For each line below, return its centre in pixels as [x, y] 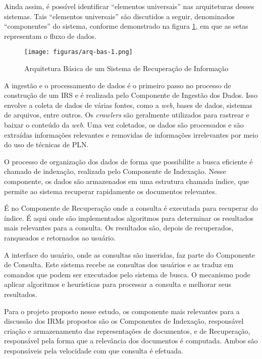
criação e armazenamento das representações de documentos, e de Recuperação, [127, 331]
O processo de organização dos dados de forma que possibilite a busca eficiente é [128, 161]
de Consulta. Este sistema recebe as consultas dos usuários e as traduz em [119, 264]
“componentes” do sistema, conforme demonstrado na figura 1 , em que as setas [126, 26]
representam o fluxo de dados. [50, 36]
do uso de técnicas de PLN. [46, 144]
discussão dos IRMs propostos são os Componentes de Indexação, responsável [124, 321]
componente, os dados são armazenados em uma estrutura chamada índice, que [127, 181]
